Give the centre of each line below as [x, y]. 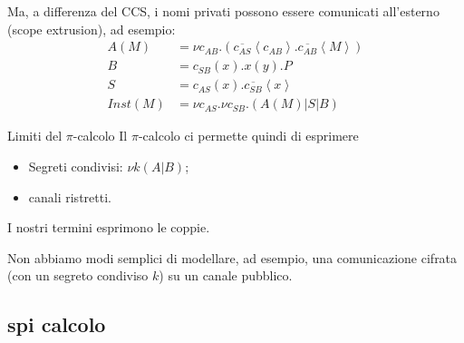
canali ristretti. [70, 196]
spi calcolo [57, 324]
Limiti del [35, 136]
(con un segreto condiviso [78, 275]
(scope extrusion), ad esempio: [92, 29]
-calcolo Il [100, 136]
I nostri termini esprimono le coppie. [109, 227]
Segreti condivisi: [76, 166]
